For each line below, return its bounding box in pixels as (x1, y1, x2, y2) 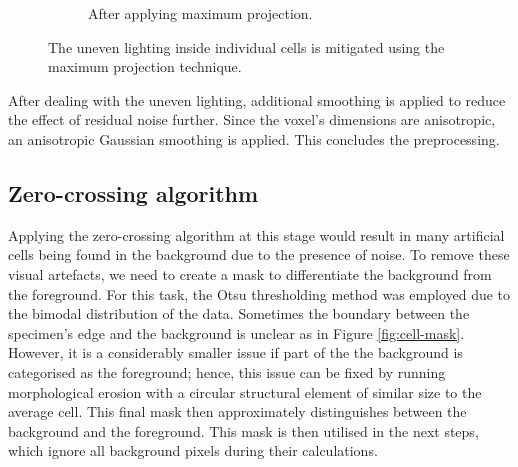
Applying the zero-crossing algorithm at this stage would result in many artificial (8, 224, 505, 245)
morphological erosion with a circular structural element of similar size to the (8, 381, 482, 402)
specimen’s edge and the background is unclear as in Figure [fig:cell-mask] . (8, 322, 465, 343)
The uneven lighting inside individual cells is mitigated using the (48, 36, 445, 57)
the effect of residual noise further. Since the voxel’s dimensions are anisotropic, (8, 109, 496, 130)
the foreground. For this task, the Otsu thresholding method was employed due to (8, 283, 511, 304)
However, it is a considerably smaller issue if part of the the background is (8, 342, 463, 363)
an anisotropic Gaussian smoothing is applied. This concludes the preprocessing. (8, 128, 500, 149)
